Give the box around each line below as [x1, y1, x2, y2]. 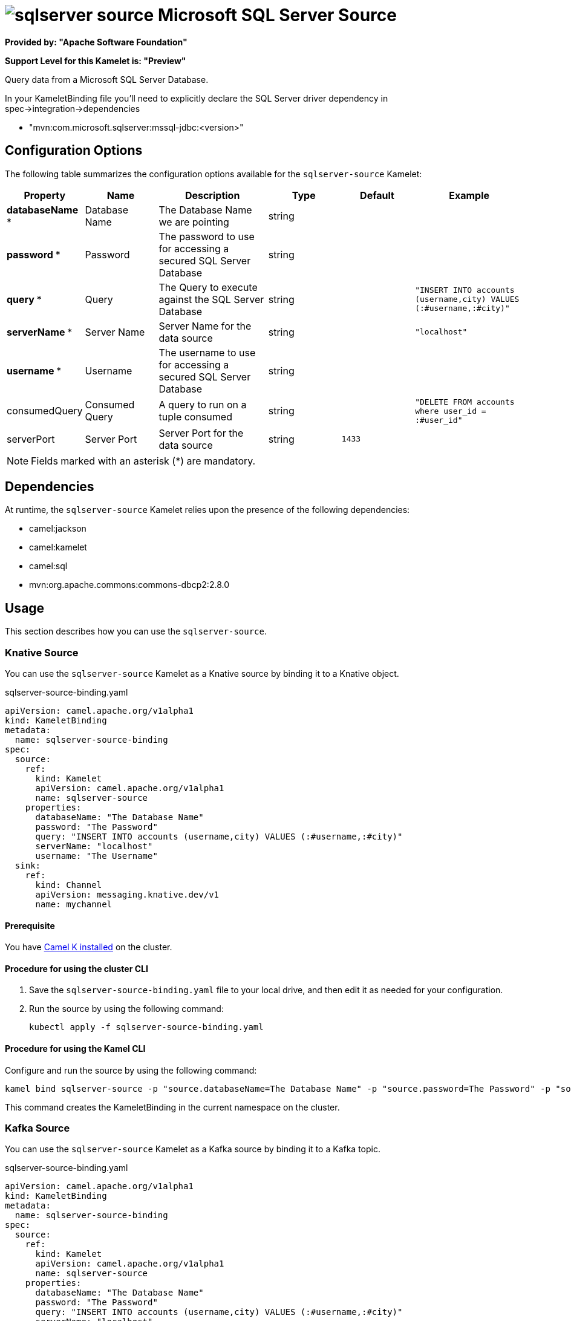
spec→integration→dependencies [5, 103, 140, 114]
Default [360, 189, 394, 201]
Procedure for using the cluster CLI [5, 963, 148, 974]
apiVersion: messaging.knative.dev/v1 [35, 890, 220, 900]
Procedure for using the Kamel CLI [5, 1043, 146, 1054]
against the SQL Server [158, 293, 264, 305]
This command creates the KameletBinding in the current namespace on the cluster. [5, 1101, 340, 1112]
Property [24, 189, 66, 201]
